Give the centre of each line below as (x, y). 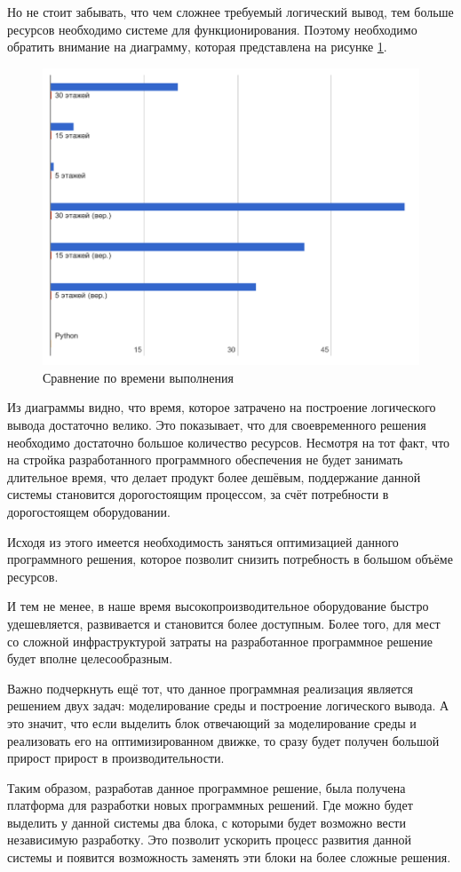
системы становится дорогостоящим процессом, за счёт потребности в (198, 494)
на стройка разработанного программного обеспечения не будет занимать (205, 460)
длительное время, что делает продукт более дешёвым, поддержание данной (214, 476)
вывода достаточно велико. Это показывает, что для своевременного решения (217, 424)
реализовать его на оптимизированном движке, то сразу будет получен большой (223, 740)
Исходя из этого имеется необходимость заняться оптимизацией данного (203, 541)
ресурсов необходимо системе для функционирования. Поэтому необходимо (212, 29)
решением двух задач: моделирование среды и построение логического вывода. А (228, 706)
